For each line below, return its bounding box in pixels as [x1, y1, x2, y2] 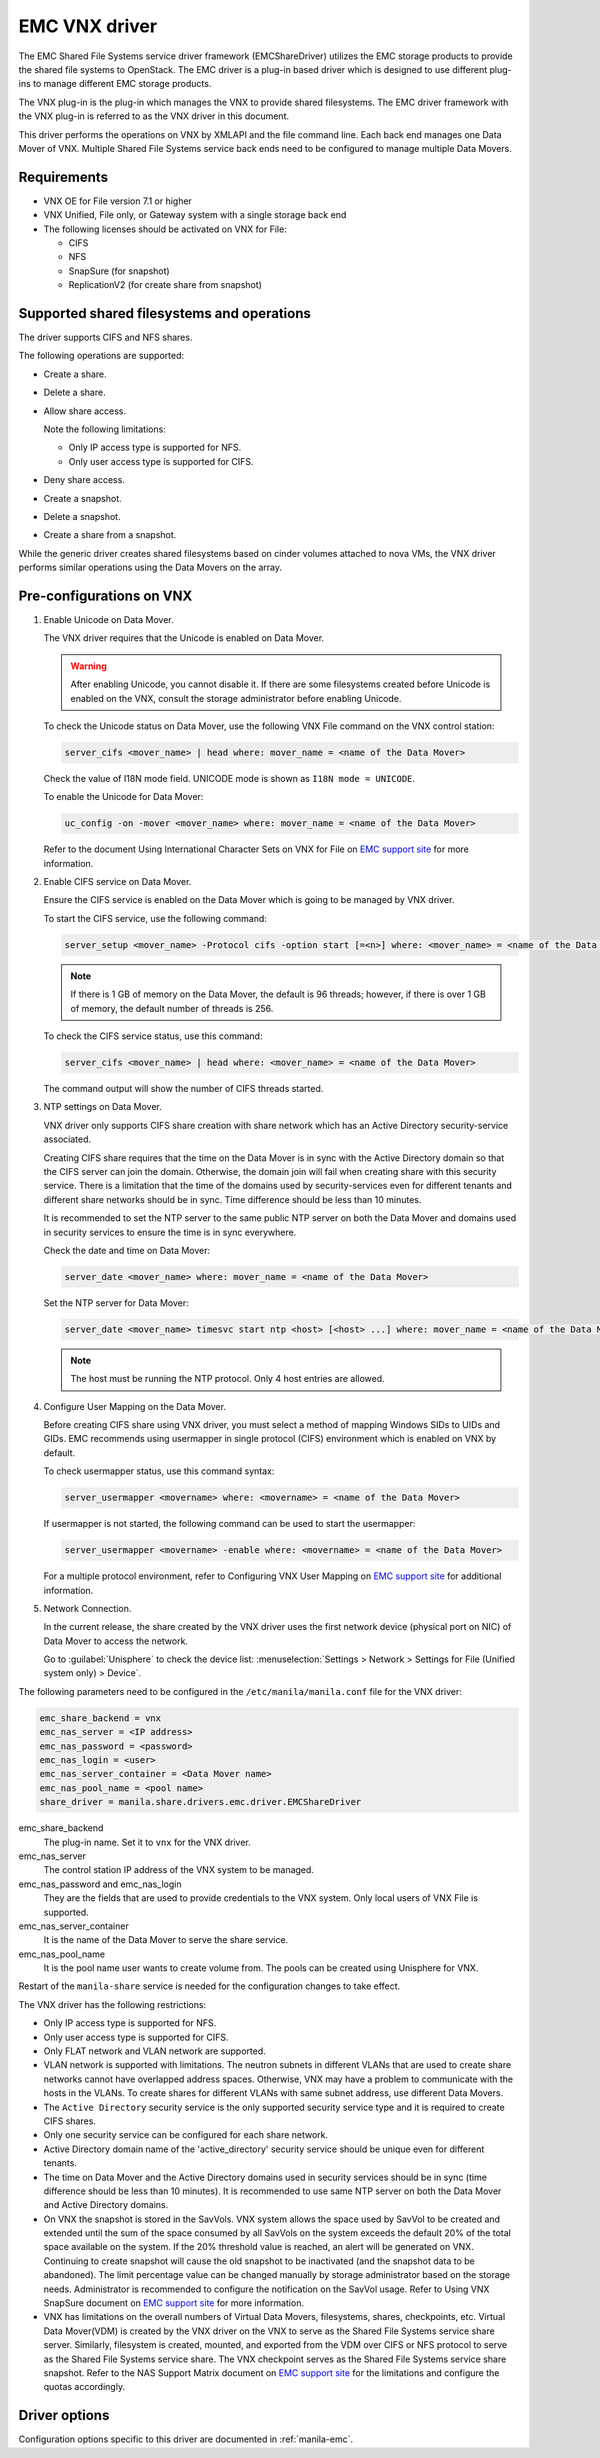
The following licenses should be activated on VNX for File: [43, 223, 287, 235]
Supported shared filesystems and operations [18, 305, 312, 322]
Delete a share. [43, 386, 106, 399]
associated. [43, 1133, 92, 1145]
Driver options [18, 2407, 110, 2424]
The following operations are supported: [18, 350, 185, 362]
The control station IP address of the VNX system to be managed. [43, 1864, 315, 1876]
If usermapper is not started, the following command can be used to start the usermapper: [43, 1518, 416, 1530]
